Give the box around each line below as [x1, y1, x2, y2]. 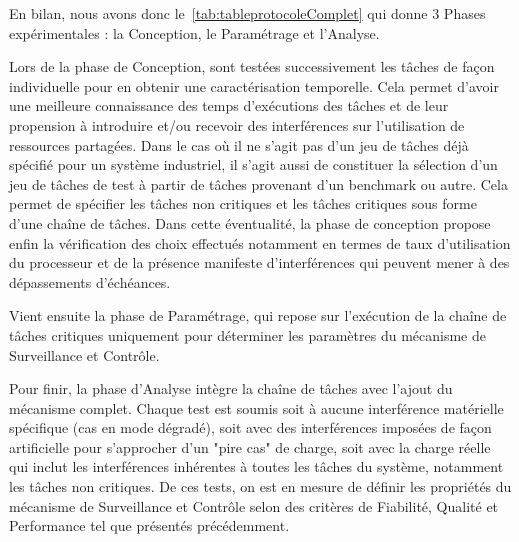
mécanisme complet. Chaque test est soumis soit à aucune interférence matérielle [9, 397, 504, 418]
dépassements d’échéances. [9, 271, 171, 292]
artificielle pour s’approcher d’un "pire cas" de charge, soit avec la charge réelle [9, 436, 491, 457]
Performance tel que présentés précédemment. [9, 515, 290, 536]
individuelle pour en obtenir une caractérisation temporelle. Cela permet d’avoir [9, 75, 499, 96]
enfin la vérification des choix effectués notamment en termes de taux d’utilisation [9, 232, 511, 253]
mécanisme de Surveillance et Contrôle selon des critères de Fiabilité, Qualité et [9, 495, 499, 516]
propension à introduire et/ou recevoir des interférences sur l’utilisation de [9, 114, 465, 135]
